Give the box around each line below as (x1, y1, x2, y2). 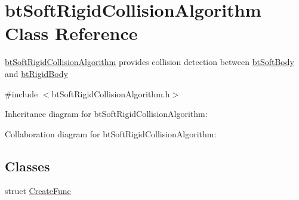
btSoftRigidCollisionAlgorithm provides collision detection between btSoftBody (5, 56, 294, 68)
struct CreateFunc (5, 184, 71, 197)
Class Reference (5, 21, 138, 45)
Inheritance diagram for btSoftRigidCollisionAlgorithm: (5, 107, 208, 120)
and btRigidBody (5, 67, 68, 79)
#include (5, 87, 38, 100)
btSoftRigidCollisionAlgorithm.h (51, 87, 170, 100)
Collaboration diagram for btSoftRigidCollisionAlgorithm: (5, 127, 217, 140)
